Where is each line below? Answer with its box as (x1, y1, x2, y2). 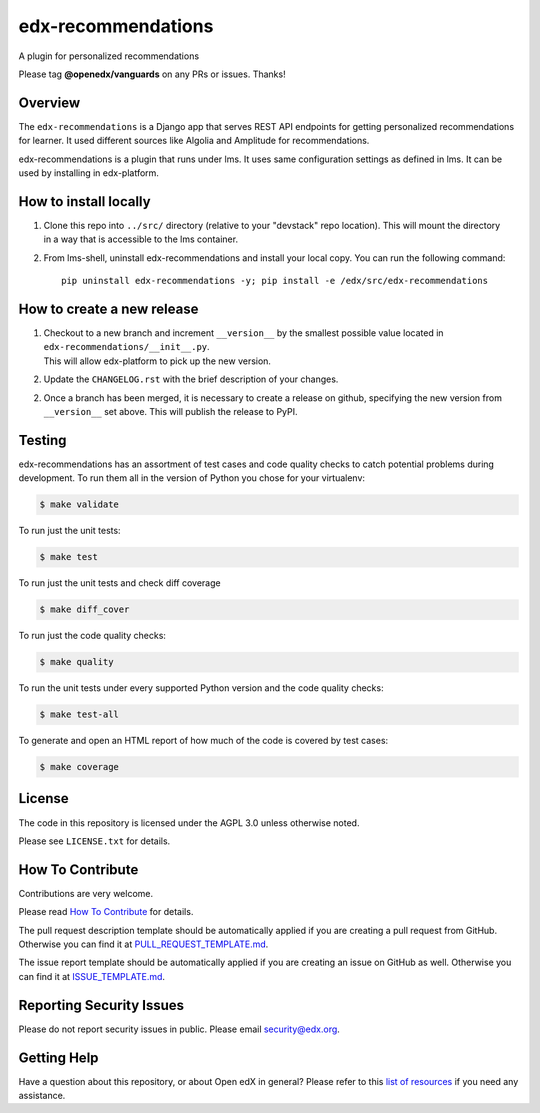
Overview (18, 94, 81, 111)
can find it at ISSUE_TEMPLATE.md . (18, 970, 165, 982)
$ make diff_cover (39, 604, 130, 615)
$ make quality (39, 656, 114, 668)
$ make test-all (39, 709, 120, 720)
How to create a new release (18, 300, 199, 317)
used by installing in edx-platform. (18, 167, 160, 179)
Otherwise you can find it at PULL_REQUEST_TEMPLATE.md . (18, 938, 269, 950)
